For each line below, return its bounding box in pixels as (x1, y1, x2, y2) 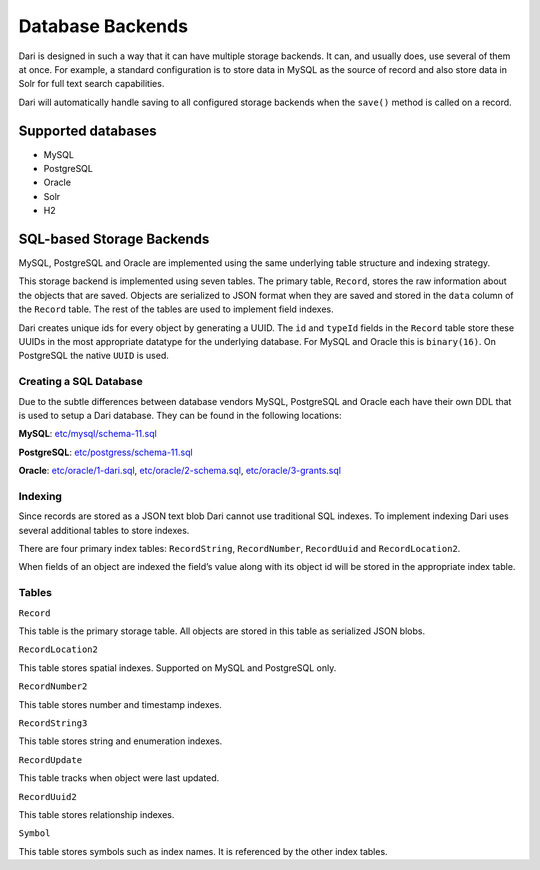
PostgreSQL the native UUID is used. (18, 350, 169, 362)
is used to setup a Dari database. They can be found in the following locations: (18, 409, 342, 421)
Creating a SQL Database (18, 375, 144, 389)
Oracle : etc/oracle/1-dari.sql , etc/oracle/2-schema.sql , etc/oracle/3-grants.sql (18, 465, 342, 477)
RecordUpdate (18, 754, 83, 765)
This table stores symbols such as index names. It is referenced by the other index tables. (18, 845, 389, 857)
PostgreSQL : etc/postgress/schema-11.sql (18, 446, 194, 458)
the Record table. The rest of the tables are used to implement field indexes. (18, 303, 334, 315)
